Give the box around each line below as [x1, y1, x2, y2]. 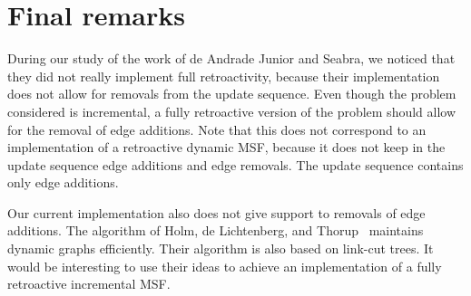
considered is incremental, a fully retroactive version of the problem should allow [7, 101, 456, 120]
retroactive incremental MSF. [7, 274, 171, 293]
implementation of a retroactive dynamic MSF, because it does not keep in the [7, 138, 446, 157]
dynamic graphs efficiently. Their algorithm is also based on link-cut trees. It [7, 239, 434, 258]
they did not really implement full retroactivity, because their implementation [7, 66, 440, 85]
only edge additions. [7, 173, 119, 192]
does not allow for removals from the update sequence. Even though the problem [7, 84, 456, 103]
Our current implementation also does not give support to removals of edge [7, 203, 426, 222]
